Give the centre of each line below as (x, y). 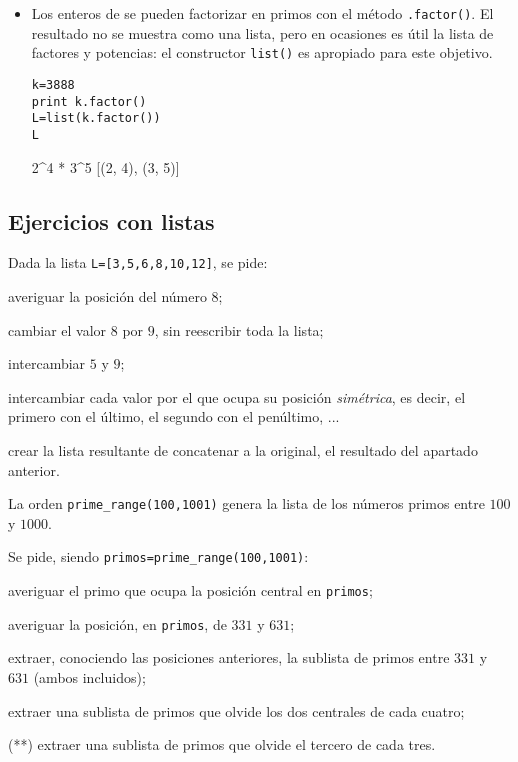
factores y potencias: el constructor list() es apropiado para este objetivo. (262, 52)
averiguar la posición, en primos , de (117, 623)
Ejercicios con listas (111, 220)
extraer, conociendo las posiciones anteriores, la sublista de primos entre (229, 657)
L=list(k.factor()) (96, 118)
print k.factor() (89, 101)
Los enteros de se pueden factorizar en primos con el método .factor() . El (262, 13)
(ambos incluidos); (89, 676)
